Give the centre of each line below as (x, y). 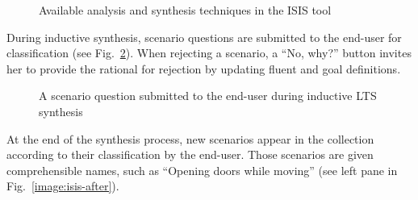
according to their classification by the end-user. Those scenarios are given (190, 154)
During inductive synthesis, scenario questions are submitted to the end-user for (204, 37)
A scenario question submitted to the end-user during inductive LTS (208, 96)
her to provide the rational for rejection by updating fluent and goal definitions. (204, 68)
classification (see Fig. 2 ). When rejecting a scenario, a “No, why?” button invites (209, 53)
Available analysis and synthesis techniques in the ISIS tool (185, 10)
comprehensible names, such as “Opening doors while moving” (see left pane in (202, 170)
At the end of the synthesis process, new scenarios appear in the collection (190, 138)
